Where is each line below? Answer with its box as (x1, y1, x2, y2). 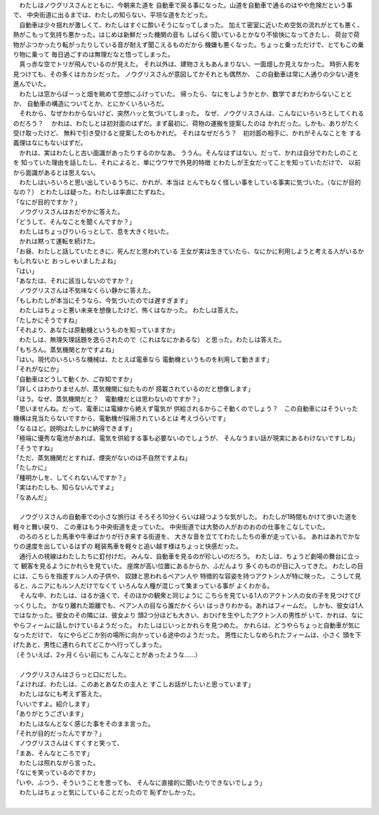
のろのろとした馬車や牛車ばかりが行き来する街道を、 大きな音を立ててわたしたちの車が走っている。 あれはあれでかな (18, 532, 361, 541)
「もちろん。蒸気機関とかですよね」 (13, 345, 118, 354)
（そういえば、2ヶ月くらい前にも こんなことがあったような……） (13, 650, 201, 659)
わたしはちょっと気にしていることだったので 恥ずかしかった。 (18, 788, 199, 797)
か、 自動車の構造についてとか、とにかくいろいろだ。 (13, 99, 168, 108)
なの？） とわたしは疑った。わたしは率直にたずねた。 (13, 188, 168, 196)
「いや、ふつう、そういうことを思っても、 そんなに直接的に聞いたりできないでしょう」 (13, 778, 266, 787)
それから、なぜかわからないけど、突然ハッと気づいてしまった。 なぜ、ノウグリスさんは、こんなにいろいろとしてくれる (18, 109, 364, 117)
